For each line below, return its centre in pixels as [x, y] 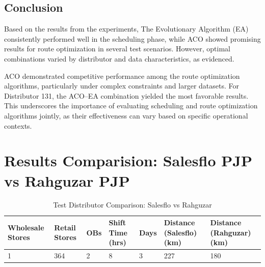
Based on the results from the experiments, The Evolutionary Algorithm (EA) [126, 29]
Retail [65, 227]
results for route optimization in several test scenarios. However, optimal [117, 49]
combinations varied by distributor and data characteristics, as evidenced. [119, 58]
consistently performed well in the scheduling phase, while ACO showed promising [132, 38]
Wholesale [26, 227]
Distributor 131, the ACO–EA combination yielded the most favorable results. [126, 95]
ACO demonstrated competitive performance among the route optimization [122, 76]
